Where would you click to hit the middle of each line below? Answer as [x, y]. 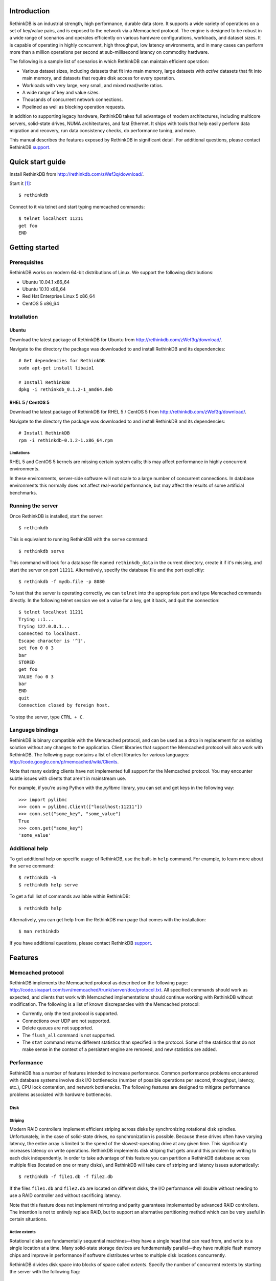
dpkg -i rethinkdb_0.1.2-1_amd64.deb [66, 390]
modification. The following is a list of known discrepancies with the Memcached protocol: [105, 1004]
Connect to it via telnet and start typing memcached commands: [77, 206]
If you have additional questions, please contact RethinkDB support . [81, 943]
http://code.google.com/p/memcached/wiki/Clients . [64, 761]
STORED [27, 662]
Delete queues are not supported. [58, 1028]
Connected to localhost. [50, 634]
